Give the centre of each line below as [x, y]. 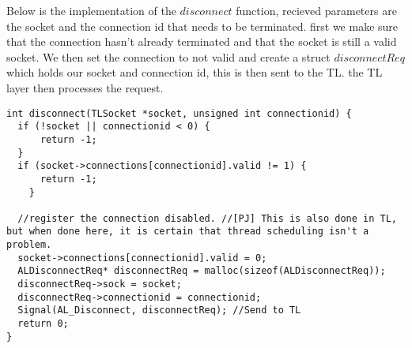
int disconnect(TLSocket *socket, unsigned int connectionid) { [179, 113]
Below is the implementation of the [91, 10]
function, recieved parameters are [316, 10]
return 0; [43, 324]
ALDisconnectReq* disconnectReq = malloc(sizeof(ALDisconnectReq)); [202, 271]
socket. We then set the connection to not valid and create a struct [168, 56]
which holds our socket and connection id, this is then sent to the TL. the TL [195, 72]
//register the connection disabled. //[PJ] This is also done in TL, [207, 218]
